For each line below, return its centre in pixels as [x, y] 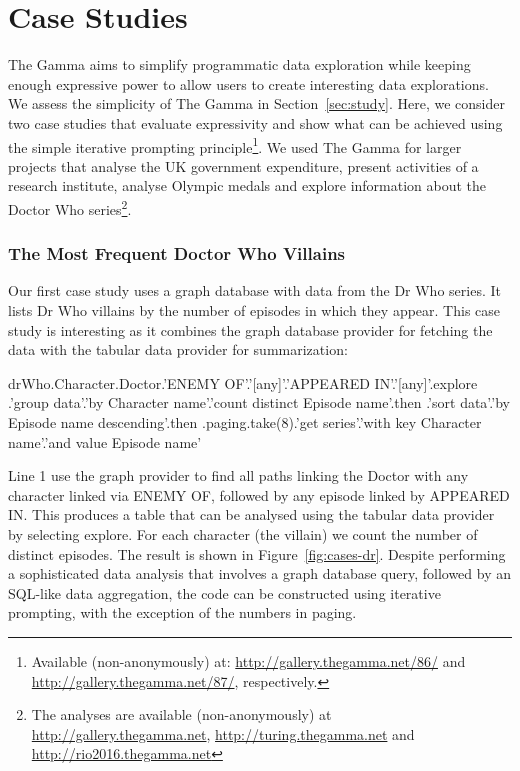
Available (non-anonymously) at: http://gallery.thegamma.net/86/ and [248, 660]
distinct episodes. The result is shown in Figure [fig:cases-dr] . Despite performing [257, 553]
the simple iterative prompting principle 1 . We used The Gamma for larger [235, 145]
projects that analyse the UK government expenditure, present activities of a [243, 165]
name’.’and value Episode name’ [105, 441]
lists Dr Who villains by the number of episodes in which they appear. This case [254, 310]
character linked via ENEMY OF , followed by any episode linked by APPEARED [259, 494]
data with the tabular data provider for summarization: [178, 349]
